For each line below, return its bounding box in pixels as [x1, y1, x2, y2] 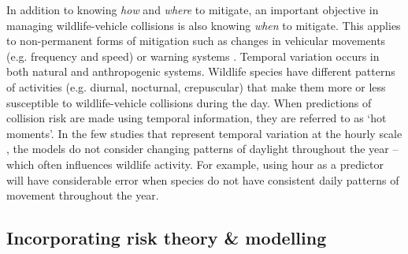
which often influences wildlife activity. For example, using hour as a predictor [6, 155, 384, 172]
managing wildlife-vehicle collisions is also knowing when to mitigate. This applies [6, 17, 401, 33]
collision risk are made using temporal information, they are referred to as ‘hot [6, 110, 387, 126]
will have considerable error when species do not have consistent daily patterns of [6, 171, 399, 188]
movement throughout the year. [6, 187, 159, 204]
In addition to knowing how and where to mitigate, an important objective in [6, 2, 379, 17]
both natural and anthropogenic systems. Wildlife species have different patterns [6, 63, 395, 80]
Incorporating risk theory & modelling [6, 226, 327, 250]
